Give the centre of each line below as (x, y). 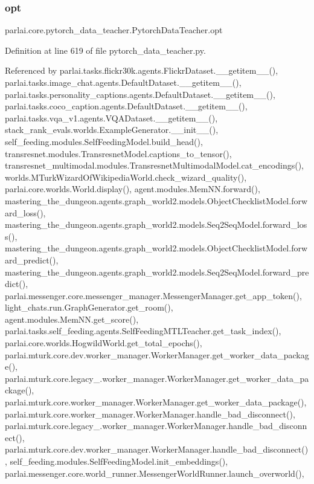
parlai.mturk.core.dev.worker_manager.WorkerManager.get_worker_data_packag (157, 354)
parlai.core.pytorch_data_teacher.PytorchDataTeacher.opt (114, 30)
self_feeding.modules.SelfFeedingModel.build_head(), (104, 141)
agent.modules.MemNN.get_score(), (72, 319)
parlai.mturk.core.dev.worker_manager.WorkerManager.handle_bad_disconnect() (157, 449)
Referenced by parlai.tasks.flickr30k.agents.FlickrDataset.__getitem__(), (142, 70)
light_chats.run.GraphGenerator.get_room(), (89, 307)
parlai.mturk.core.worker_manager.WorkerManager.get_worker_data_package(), (156, 402)
